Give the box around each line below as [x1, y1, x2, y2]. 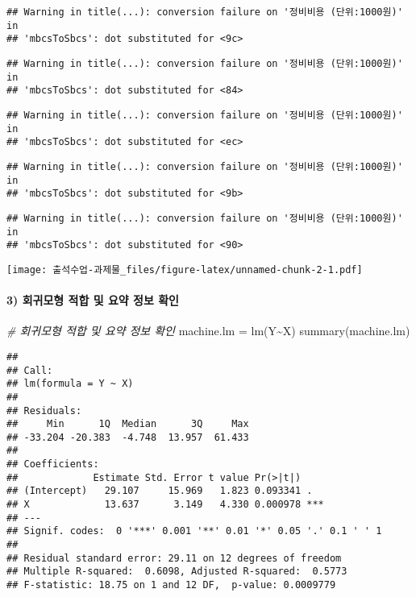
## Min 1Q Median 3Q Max [6, 418, 249, 430]
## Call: [6, 364, 53, 376]
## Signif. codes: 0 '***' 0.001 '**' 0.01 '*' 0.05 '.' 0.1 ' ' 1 [6, 525, 382, 537]
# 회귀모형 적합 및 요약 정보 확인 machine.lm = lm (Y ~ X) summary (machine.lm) [6, 322, 410, 339]
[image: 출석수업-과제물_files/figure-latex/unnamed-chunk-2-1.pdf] [6, 263, 363, 276]
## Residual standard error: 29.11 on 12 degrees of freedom [6, 552, 342, 564]
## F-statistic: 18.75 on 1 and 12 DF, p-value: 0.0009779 [6, 579, 336, 591]
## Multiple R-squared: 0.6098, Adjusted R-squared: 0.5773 [6, 566, 347, 578]
